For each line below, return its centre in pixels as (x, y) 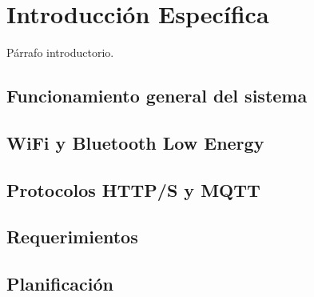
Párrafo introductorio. (60, 52)
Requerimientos (72, 237)
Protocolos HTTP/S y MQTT (133, 189)
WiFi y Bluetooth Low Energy (135, 142)
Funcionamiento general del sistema (157, 96)
